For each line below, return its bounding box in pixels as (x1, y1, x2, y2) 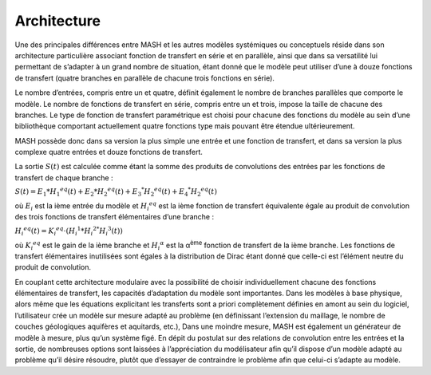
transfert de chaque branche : (14, 172, 113, 183)
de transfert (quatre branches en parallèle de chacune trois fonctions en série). (14, 73, 275, 83)
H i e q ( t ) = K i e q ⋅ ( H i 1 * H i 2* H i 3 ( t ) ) (14, 225, 124, 237)
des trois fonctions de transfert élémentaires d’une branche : (14, 212, 215, 222)
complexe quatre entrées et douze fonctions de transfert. (14, 148, 204, 157)
